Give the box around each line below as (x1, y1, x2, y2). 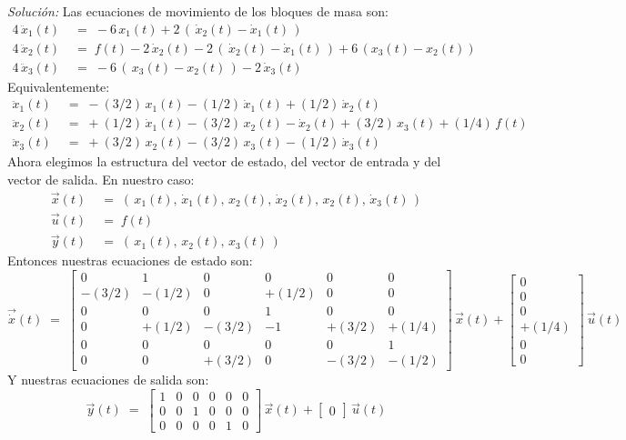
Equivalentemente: (7, 76, 110, 95)
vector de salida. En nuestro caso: (7, 169, 195, 188)
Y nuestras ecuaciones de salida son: (7, 370, 209, 389)
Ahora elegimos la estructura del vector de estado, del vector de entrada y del (7, 152, 441, 171)
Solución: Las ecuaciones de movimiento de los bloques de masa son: (7, 2, 389, 20)
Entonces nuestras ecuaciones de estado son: (7, 251, 253, 270)
